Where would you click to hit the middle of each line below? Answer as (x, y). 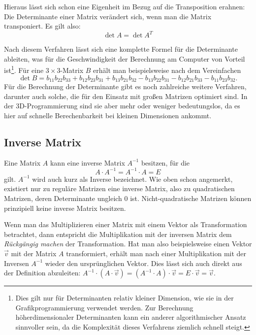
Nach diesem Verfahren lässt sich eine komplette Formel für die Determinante (121, 49)
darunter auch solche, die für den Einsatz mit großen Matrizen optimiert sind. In (126, 96)
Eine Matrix (22, 162)
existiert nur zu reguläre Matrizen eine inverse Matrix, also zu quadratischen (119, 188)
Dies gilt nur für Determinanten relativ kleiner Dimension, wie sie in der (125, 298)
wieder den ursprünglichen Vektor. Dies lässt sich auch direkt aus (144, 263)
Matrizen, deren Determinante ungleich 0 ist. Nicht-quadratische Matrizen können (128, 198)
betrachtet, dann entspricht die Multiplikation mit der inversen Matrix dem (118, 234)
